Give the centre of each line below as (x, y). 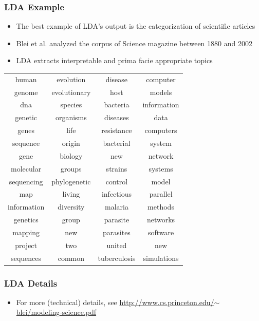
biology (71, 155)
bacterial (117, 143)
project (26, 245)
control (117, 181)
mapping (26, 232)
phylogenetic (71, 181)
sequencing (26, 181)
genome (26, 92)
